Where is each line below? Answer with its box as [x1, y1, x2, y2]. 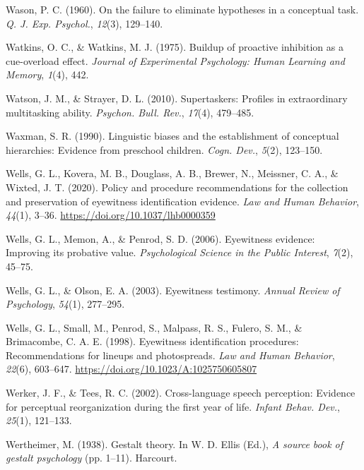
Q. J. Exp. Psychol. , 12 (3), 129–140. [6, 16, 163, 30]
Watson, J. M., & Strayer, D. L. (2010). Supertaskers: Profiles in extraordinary [6, 90, 348, 105]
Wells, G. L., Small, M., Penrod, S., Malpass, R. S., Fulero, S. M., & [6, 320, 303, 335]
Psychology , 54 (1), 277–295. [6, 296, 125, 311]
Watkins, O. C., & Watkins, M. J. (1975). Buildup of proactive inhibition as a [6, 40, 344, 54]
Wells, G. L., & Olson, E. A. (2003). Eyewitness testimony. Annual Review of [6, 282, 340, 297]
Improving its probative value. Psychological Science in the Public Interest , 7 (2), [6, 245, 353, 260]
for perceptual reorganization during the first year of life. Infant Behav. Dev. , [6, 399, 340, 414]
